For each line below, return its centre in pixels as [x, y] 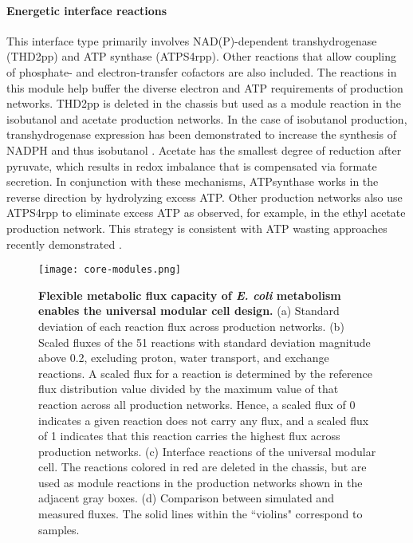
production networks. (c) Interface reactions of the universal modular [207, 451]
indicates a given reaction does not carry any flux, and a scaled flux [204, 420]
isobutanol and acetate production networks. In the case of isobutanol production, [207, 118]
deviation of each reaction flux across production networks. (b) [191, 326]
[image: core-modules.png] [110, 270]
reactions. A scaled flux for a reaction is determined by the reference [205, 373]
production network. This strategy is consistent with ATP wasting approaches [197, 228]
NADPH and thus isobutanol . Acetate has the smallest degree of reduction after [204, 150]
